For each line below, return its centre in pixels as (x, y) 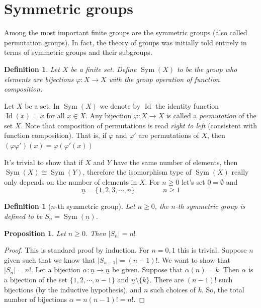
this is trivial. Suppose (212, 250)
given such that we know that (50, 259)
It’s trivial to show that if (43, 162)
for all (56, 115)
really (240, 172)
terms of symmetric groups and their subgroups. (78, 52)
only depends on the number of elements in (71, 181)
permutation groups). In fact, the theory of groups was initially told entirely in (125, 42)
